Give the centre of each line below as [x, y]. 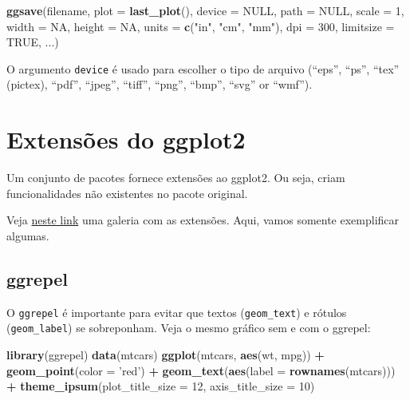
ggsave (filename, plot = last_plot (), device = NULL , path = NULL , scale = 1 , [205, 10]
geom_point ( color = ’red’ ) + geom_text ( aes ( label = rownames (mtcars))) [201, 370]
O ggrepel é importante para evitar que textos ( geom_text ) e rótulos [177, 312]
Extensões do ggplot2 [126, 139]
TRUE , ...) [33, 42]
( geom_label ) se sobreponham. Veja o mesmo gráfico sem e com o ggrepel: [189, 328]
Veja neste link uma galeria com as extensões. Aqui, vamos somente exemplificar [203, 220]
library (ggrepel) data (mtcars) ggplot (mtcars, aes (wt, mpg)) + [166, 355]
